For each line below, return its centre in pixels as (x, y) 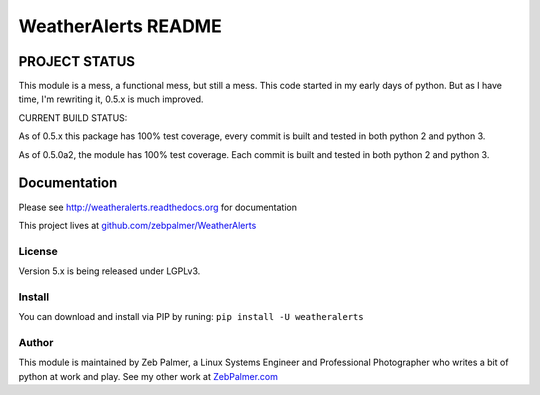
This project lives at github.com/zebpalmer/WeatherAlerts (137, 225)
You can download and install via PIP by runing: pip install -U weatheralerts (191, 317)
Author (36, 342)
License (38, 251)
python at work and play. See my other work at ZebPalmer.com (148, 376)
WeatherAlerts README (120, 26)
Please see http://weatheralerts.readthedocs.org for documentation (158, 207)
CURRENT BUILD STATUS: (73, 117)
